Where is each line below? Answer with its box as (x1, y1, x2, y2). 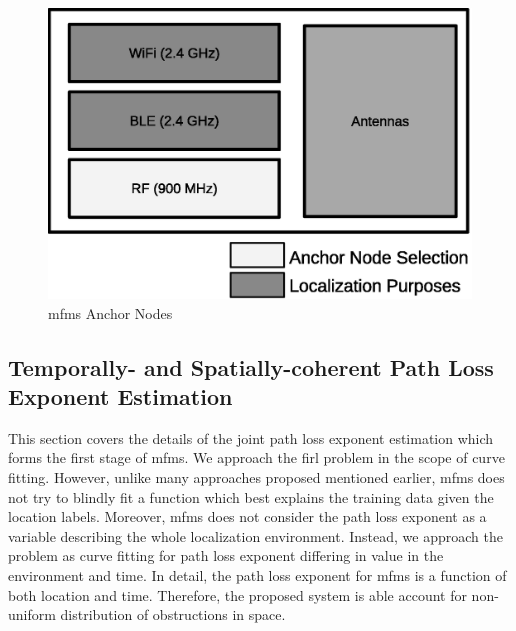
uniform (8, 604, 56, 625)
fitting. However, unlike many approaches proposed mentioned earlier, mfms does (8, 467, 505, 488)
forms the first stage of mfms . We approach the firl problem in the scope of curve (8, 447, 505, 468)
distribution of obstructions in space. (60, 604, 286, 625)
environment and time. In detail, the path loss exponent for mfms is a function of (8, 565, 507, 586)
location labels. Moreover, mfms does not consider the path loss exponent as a (8, 506, 487, 527)
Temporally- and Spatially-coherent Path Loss (8, 351, 494, 382)
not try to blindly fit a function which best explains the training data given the (8, 486, 494, 507)
